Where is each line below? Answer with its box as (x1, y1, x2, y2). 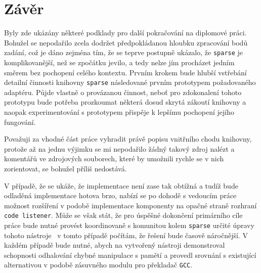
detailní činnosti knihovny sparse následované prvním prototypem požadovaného (4, 77, 256, 87)
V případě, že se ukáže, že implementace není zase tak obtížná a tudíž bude (4, 180, 238, 191)
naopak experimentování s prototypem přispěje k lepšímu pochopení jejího (4, 107, 234, 117)
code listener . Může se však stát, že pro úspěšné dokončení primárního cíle (4, 210, 243, 220)
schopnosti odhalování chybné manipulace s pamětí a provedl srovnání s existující (4, 249, 256, 260)
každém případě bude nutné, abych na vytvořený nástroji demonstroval (4, 240, 225, 250)
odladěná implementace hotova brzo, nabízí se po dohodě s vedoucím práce (4, 190, 237, 201)
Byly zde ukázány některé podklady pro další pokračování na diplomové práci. (4, 27, 247, 38)
